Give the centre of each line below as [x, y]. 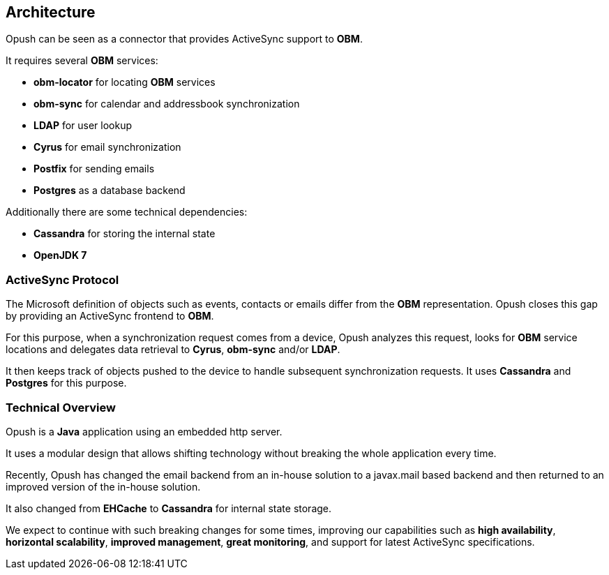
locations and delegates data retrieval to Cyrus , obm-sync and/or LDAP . [173, 350]
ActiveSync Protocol [62, 279]
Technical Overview [61, 407]
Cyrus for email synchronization [107, 147]
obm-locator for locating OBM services [125, 82]
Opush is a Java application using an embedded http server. [144, 431]
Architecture [51, 12]
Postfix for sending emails [94, 169]
